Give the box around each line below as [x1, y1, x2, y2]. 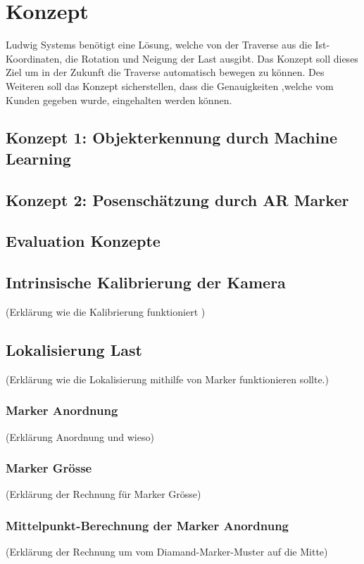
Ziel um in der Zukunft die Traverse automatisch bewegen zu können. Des [6, 65, 325, 79]
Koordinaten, [6, 51, 63, 65]
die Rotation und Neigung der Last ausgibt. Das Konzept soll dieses [65, 51, 358, 65]
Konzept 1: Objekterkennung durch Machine [6, 127, 337, 148]
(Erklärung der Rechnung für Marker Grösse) [6, 487, 201, 501]
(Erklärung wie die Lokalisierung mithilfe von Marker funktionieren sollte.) [6, 371, 329, 386]
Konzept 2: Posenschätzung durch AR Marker [6, 188, 349, 210]
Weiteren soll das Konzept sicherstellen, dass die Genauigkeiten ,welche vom [6, 78, 334, 93]
